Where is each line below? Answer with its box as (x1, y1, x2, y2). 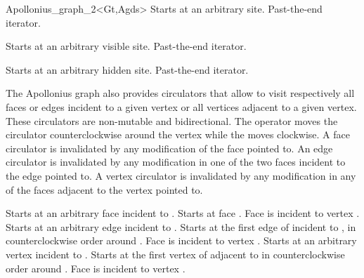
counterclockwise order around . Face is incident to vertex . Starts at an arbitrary (6, 233, 357, 248)
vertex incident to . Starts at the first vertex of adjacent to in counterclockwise (6, 246, 345, 261)
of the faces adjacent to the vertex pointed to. (6, 182, 203, 197)
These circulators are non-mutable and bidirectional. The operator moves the (6, 113, 338, 128)
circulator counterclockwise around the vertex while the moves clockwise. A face (6, 127, 350, 142)
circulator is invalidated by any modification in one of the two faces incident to (6, 154, 346, 169)
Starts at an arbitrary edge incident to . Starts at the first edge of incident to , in (6, 219, 356, 234)
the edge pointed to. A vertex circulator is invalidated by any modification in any (6, 168, 356, 183)
